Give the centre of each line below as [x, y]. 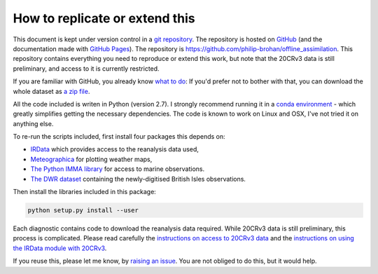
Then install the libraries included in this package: [85, 192]
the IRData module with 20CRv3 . [60, 248]
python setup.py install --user [83, 210]
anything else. [33, 123]
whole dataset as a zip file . [51, 91]
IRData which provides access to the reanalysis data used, [115, 149]
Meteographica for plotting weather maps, [91, 159]
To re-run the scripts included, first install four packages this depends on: [119, 137]
